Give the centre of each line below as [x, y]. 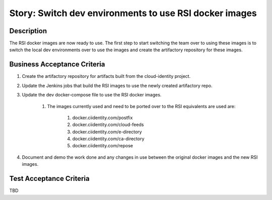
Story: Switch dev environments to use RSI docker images [133, 13]
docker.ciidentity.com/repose [103, 146]
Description [28, 31]
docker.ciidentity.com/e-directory [107, 132]
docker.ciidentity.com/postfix [103, 118]
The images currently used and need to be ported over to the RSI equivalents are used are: [141, 106]
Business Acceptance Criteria [57, 65]
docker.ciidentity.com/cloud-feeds [108, 125]
